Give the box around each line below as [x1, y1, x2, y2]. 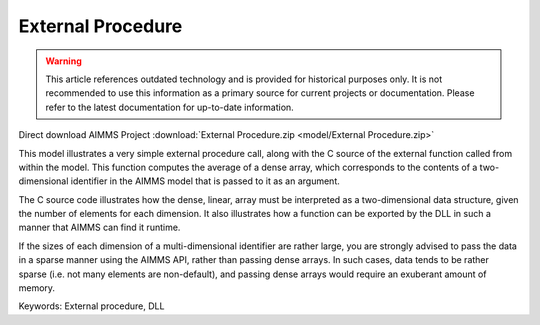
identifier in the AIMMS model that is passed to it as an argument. [70, 175, 340, 187]
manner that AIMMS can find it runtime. [18, 221, 181, 234]
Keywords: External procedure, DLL [18, 300, 165, 312]
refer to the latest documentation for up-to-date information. [45, 101, 294, 113]
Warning [45, 55, 82, 67]
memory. [18, 282, 55, 294]
